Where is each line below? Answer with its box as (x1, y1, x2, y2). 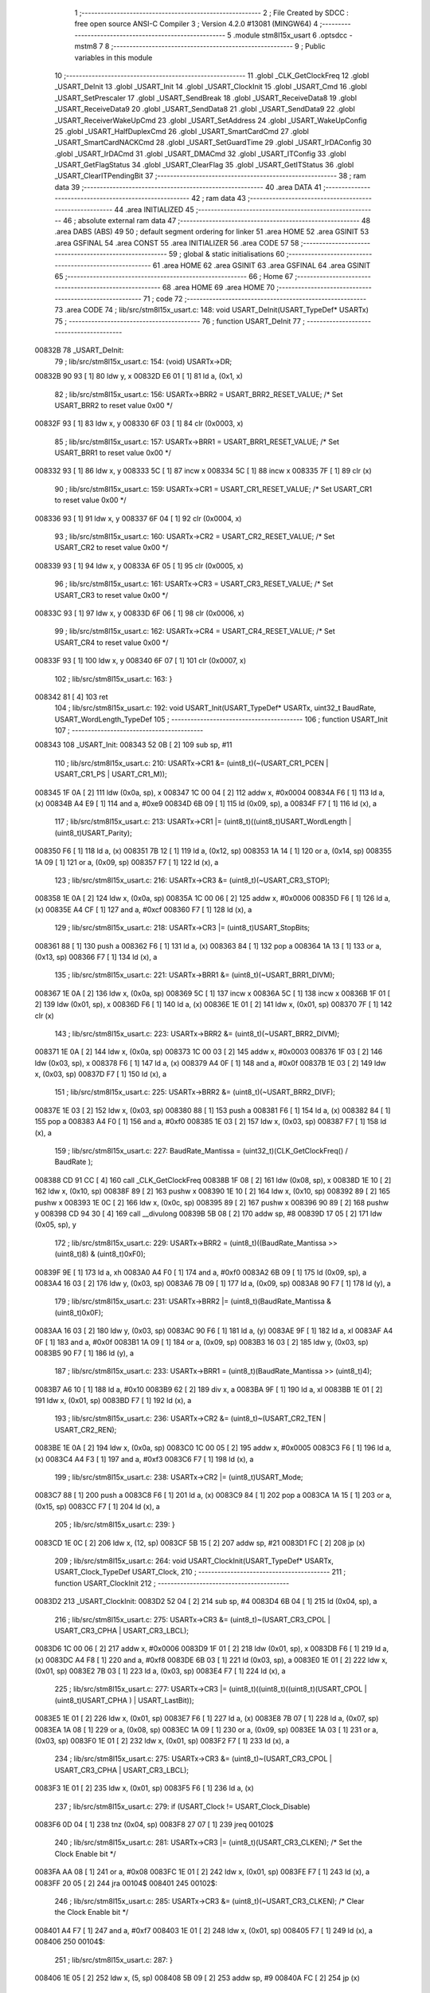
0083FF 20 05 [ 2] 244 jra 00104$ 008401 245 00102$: (34, 1878, 218, 1888)
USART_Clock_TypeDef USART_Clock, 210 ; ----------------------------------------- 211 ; (54, 1567, 346, 1577)
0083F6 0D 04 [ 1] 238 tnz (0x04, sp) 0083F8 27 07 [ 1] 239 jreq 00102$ (34, 1820, 274, 1829)
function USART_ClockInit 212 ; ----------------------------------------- (54, 1578, 290, 1588)
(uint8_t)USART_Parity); (54, 827, 133, 837)
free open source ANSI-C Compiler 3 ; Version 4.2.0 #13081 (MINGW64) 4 (74, 19, 319, 29)
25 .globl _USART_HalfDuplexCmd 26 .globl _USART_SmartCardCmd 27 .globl (54, 126, 310, 136)
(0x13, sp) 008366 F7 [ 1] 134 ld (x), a (34, 952, 158, 961)
